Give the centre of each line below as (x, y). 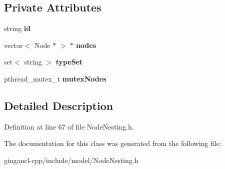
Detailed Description (59, 105)
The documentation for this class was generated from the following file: (113, 143)
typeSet (69, 62)
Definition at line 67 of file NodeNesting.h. (69, 126)
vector (13, 45)
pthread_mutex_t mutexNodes (55, 78)
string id (17, 28)
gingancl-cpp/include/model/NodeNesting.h (71, 160)
